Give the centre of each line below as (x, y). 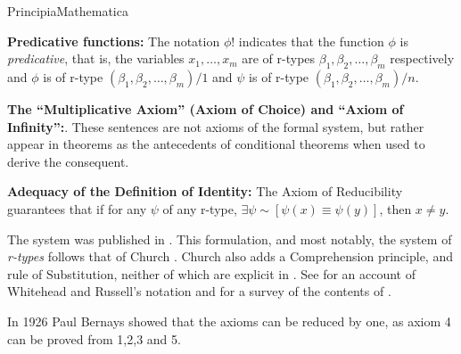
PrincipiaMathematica (68, 11)
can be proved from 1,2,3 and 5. (94, 338)
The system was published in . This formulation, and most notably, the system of (230, 239)
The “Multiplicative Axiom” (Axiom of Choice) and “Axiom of (206, 108)
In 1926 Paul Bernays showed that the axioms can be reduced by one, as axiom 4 (229, 321)
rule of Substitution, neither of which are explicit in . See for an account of (212, 273)
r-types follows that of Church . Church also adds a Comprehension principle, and (230, 256)
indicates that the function (311, 41)
